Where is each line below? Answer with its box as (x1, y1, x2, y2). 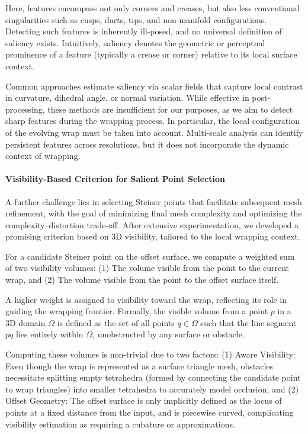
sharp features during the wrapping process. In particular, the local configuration (5, 114, 300, 127)
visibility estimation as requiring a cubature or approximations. (5, 417, 235, 430)
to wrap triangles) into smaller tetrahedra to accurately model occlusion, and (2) (5, 382, 299, 395)
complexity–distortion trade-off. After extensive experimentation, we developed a (5, 218, 299, 231)
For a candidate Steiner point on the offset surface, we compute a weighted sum (5, 250, 295, 262)
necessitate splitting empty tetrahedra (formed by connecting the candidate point (5, 371, 301, 384)
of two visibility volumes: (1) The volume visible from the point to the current (5, 261, 290, 274)
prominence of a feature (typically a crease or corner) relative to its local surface (5, 48, 297, 60)
